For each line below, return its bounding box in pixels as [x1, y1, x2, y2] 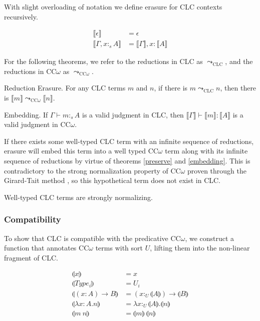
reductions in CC [4, 65, 57, 76]
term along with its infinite [165, 145, 248, 156]
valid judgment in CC [4, 119, 71, 129]
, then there [220, 82, 256, 93]
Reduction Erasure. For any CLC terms [4, 82, 126, 93]
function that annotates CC [4, 242, 89, 253]
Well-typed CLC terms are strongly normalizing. [4, 191, 153, 202]
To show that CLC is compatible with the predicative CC [4, 232, 181, 243]
